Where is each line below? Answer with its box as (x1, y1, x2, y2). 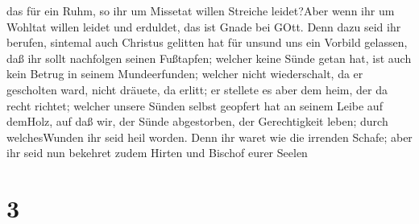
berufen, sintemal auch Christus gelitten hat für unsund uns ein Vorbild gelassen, (6, 34, 408, 51)
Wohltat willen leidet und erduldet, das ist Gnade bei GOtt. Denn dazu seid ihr (6, 18, 401, 35)
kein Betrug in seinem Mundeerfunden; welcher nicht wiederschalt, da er (6, 65, 363, 82)
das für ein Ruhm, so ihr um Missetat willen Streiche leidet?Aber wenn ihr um (6, 2, 395, 19)
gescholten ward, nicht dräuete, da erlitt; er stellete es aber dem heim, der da (6, 81, 388, 97)
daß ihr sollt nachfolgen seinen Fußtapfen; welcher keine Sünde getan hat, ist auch (6, 49, 412, 66)
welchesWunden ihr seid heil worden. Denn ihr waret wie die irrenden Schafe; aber (6, 128, 413, 145)
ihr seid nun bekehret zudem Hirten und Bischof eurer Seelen (6, 144, 308, 161)
